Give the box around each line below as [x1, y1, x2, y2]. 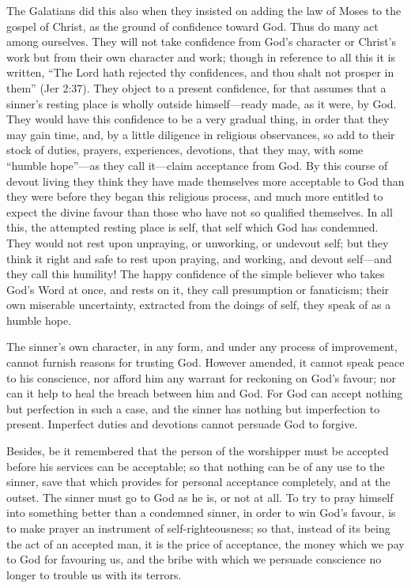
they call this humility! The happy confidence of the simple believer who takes [6, 266, 385, 282]
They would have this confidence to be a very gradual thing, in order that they [6, 111, 390, 127]
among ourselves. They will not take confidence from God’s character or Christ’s [6, 33, 397, 50]
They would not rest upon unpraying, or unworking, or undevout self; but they [6, 234, 389, 251]
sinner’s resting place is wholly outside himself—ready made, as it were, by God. [6, 95, 397, 111]
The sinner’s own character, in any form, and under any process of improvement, [6, 338, 398, 355]
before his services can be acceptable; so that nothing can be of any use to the [6, 458, 385, 474]
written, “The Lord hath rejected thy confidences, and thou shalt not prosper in [6, 64, 394, 81]
